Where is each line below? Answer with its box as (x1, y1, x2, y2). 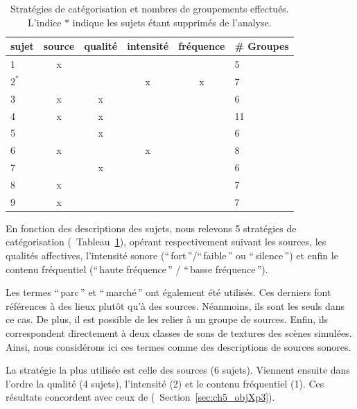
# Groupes (234, 39, 289, 53)
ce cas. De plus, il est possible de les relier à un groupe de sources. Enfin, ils (6, 312, 329, 327)
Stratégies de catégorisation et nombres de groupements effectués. (10, 1, 289, 15)
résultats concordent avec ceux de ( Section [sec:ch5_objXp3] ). (6, 390, 275, 404)
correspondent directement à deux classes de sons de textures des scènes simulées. (6, 326, 352, 340)
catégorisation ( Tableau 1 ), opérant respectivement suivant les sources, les (6, 234, 326, 249)
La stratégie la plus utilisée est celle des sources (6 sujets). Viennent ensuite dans (6, 363, 350, 377)
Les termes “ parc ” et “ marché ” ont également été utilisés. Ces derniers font (6, 285, 331, 299)
